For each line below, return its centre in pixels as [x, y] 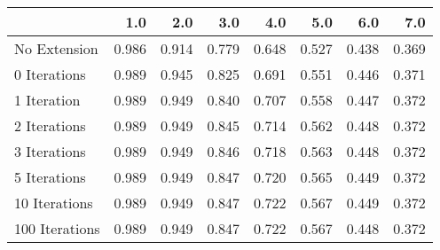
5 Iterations [50, 177]
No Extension [56, 48]
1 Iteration [47, 100]
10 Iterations [54, 203]
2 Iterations [50, 125]
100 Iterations [57, 228]
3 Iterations [50, 151]
